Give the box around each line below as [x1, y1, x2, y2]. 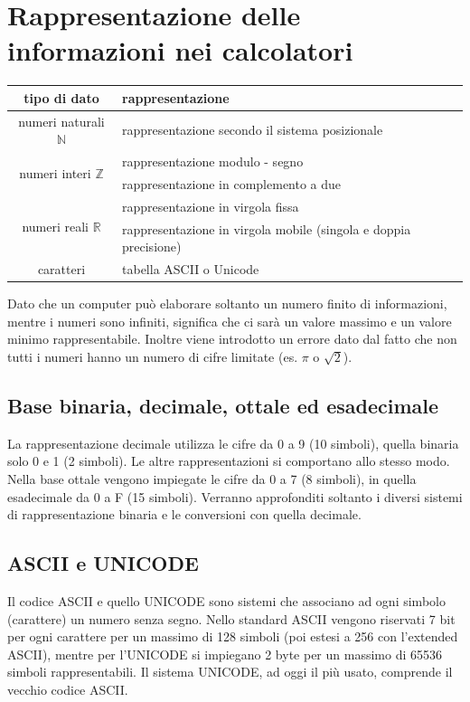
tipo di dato [23, 88, 99, 107]
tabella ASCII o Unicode [122, 260, 259, 279]
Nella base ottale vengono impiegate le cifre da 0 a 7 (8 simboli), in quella [7, 469, 417, 488]
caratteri [37, 260, 86, 279]
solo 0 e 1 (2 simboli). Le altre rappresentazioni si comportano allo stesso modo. [7, 451, 450, 470]
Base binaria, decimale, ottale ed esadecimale [7, 391, 439, 419]
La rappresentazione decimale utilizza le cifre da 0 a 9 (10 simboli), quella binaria [7, 433, 459, 452]
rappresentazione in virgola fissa [122, 196, 299, 215]
